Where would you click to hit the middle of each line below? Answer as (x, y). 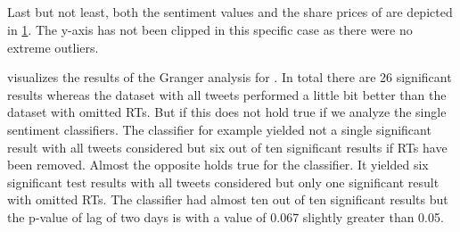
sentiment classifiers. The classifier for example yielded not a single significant (219, 129)
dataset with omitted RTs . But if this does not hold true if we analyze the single (227, 112)
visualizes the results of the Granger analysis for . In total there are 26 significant (230, 77)
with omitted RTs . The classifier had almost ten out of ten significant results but (228, 199)
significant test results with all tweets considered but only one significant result (223, 182)
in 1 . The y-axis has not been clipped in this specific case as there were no (210, 29)
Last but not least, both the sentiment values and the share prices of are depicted (230, 12)
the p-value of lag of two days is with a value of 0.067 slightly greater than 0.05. (226, 216)
